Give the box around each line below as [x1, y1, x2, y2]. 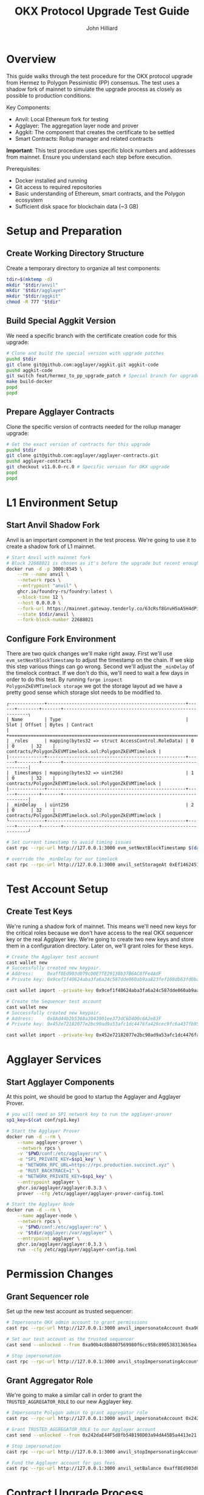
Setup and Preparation [6, 224, 123, 238]
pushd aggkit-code [6, 367, 53, 373]
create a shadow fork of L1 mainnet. [6, 543, 96, 550]
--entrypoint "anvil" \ [17, 583, 78, 589]
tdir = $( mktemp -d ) [6, 276, 53, 282]
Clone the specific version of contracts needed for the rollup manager [6, 423, 181, 430]
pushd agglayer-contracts [6, 458, 72, 465]
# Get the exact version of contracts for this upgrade [6, 441, 151, 448]
